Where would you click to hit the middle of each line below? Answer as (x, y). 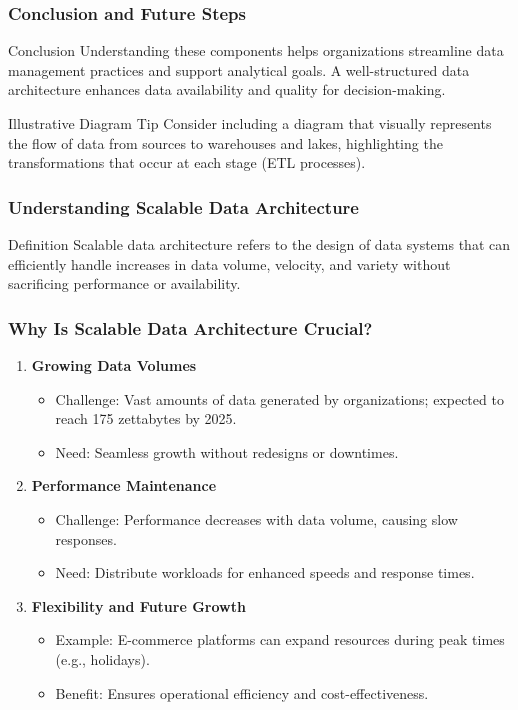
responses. (86, 538)
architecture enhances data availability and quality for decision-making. (227, 89)
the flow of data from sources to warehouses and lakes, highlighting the (225, 142)
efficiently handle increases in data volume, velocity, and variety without (229, 263)
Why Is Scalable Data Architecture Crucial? (190, 327)
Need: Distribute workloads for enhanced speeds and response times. (265, 572)
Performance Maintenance (124, 485)
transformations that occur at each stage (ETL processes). (187, 162)
